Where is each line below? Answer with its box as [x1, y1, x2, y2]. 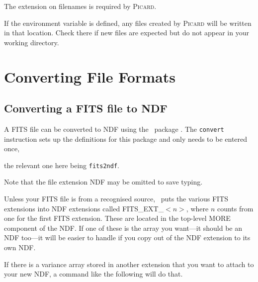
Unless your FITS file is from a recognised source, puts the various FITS [4, 193, 229, 204]
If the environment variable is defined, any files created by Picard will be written [4, 17, 252, 28]
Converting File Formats [4, 66, 175, 87]
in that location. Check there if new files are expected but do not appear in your [4, 27, 249, 38]
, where [186, 203, 209, 213]
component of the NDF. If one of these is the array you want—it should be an [4, 222, 243, 233]
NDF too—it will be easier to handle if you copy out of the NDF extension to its [4, 232, 251, 243]
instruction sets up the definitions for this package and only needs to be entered [4, 133, 248, 144]
